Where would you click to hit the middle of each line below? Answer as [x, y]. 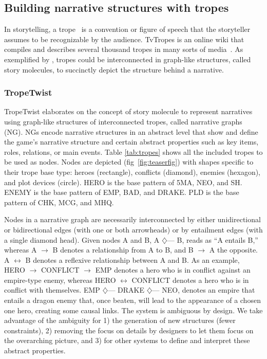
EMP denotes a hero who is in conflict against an [173, 270]
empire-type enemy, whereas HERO [60, 280]
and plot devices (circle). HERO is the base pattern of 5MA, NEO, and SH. [123, 182]
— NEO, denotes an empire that [204, 290]
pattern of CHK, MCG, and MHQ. [59, 202]
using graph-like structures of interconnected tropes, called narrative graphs [123, 121]
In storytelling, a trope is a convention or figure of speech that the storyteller [127, 29]
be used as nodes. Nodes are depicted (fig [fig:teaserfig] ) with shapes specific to [129, 162]
